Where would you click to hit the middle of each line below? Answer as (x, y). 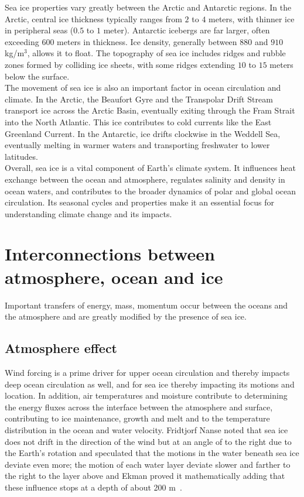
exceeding (22, 41)
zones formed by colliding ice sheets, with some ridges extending (120, 64)
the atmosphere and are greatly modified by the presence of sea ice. (126, 316)
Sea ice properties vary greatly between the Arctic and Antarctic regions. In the (148, 7)
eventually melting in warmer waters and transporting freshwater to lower (137, 145)
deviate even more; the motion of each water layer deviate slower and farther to (148, 464)
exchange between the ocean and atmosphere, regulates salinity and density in (145, 179)
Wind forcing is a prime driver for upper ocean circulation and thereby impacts (147, 372)
